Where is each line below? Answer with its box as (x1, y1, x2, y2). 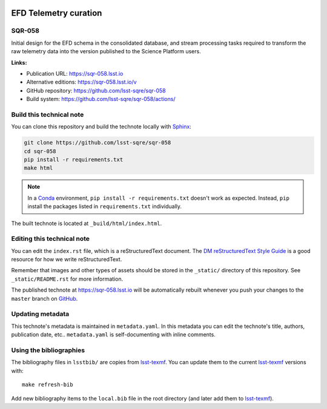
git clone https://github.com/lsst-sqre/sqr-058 (24, 139, 171, 146)
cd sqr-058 (24, 148, 56, 154)
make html (24, 165, 53, 172)
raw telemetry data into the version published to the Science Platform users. (11, 48, 201, 55)
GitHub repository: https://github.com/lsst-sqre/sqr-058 (26, 87, 166, 94)
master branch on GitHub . (11, 295, 78, 302)
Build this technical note (11, 110, 84, 119)
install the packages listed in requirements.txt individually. (27, 203, 182, 210)
